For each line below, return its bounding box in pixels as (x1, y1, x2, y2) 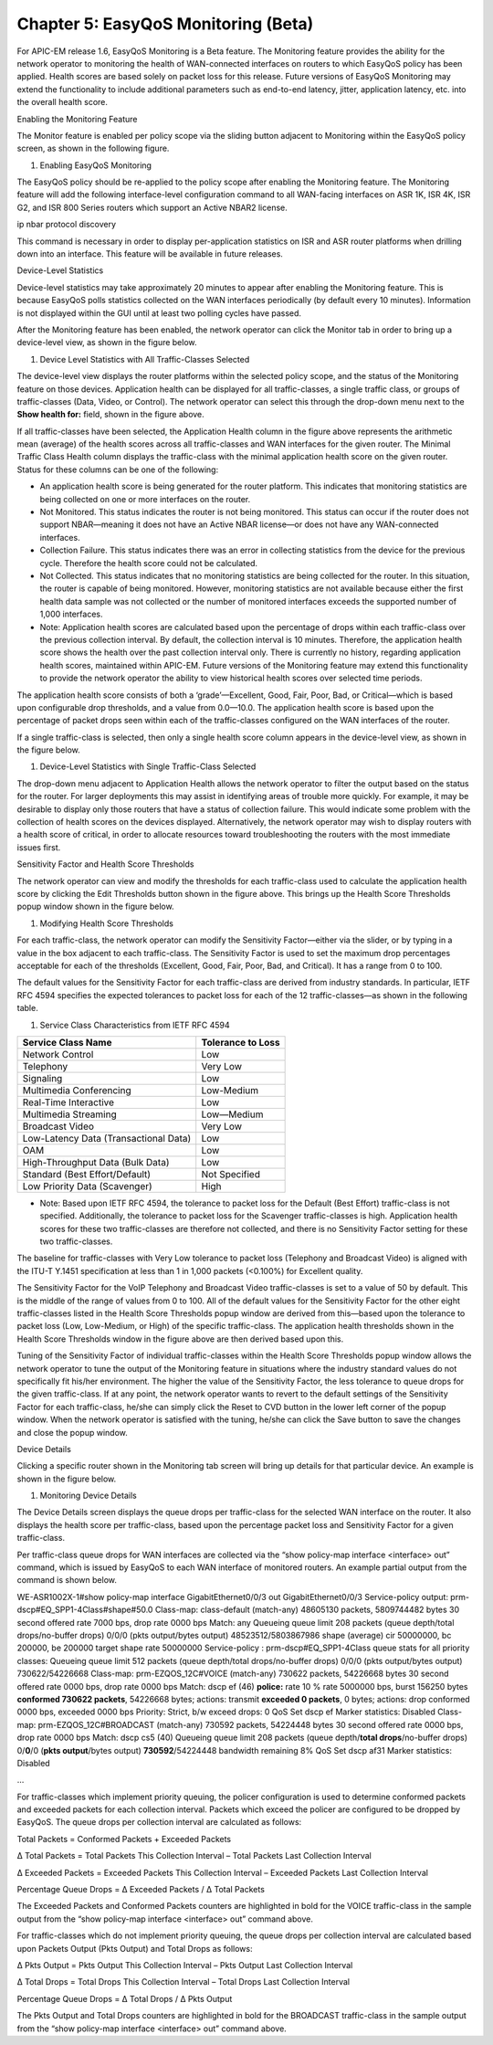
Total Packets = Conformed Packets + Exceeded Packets (16, 1833, 232, 1844)
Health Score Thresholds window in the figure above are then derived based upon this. (16, 1333, 344, 1344)
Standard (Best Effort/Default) (22, 1167, 151, 1180)
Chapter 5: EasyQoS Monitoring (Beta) (16, 14, 314, 34)
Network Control (22, 1048, 94, 1060)
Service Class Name (22, 1036, 112, 1049)
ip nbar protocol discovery (16, 219, 117, 230)
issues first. (16, 841, 61, 853)
